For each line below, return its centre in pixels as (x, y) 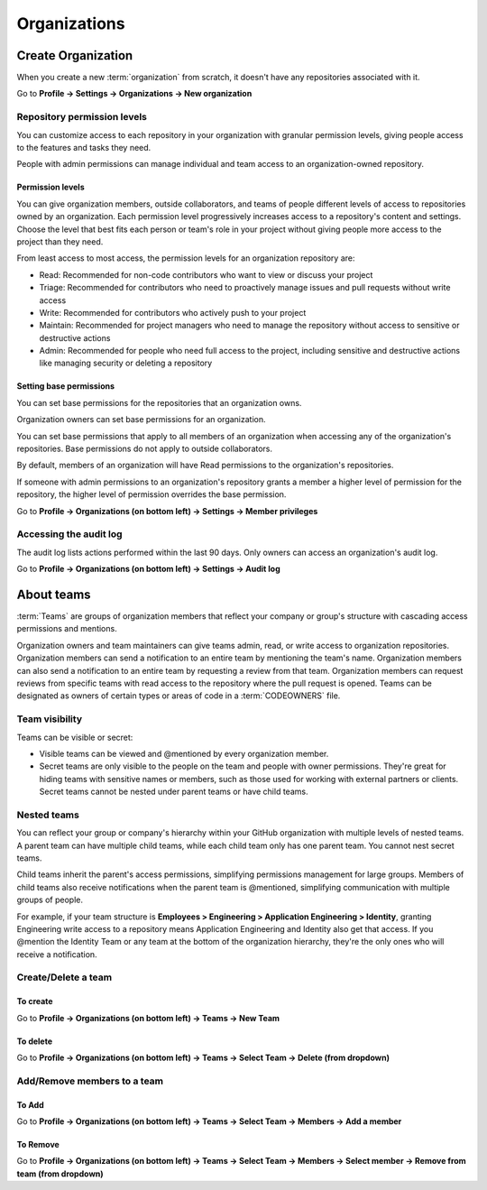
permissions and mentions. (67, 629)
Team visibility (50, 719)
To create (35, 1001)
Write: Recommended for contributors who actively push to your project (173, 312)
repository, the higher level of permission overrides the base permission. (152, 494)
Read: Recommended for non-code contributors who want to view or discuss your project (206, 274)
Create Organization (75, 55)
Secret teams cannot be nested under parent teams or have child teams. (174, 792)
